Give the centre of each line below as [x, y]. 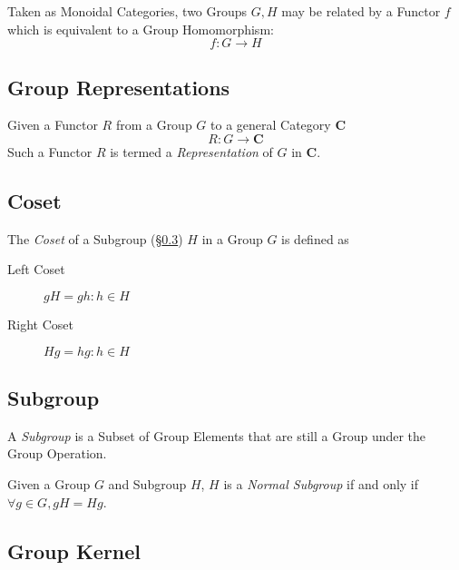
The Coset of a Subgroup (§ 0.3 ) [95, 238]
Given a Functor [53, 125]
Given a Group [49, 483]
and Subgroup [147, 483]
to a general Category [271, 125]
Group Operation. [57, 453]
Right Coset [40, 324]
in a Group [232, 238]
